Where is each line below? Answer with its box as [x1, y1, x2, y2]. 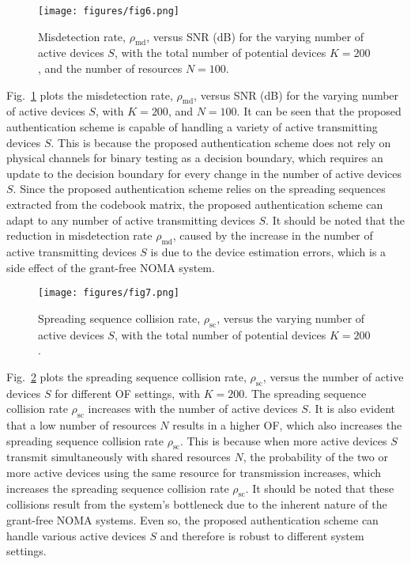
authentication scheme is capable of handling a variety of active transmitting [6, 119, 378, 135]
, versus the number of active [262, 368, 404, 384]
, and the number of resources [38, 60, 183, 77]
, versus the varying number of [217, 309, 365, 326]
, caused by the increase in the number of [172, 227, 373, 244]
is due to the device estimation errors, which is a [150, 243, 386, 259]
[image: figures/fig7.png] [38, 287, 179, 299]
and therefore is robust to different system [160, 527, 364, 543]
